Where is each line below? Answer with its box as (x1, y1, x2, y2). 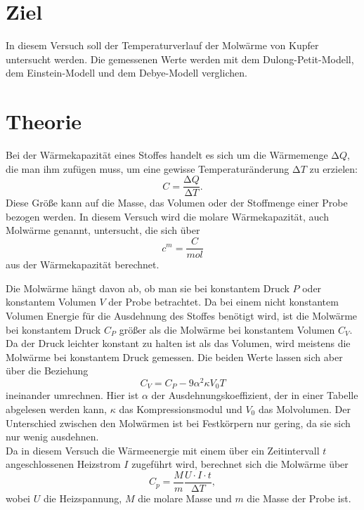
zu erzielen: (309, 161, 358, 176)
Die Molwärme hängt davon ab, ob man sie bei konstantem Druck (6, 280, 290, 295)
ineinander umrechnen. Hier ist (6, 388, 139, 403)
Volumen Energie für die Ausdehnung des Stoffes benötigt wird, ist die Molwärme (6, 308, 358, 322)
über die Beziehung (6, 363, 89, 378)
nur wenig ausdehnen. (6, 429, 99, 444)
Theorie (6, 107, 82, 136)
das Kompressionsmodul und (119, 402, 242, 416)
